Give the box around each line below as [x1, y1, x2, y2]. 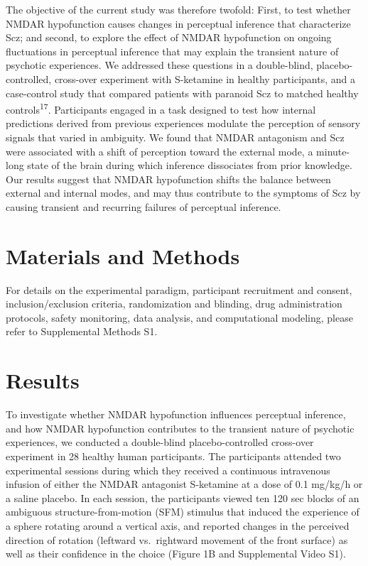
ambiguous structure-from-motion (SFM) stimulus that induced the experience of [6, 504, 359, 519]
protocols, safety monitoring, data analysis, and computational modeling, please [6, 310, 353, 325]
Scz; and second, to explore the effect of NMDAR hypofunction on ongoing [6, 30, 332, 45]
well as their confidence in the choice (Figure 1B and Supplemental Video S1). [6, 546, 346, 561]
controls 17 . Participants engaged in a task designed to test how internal [6, 100, 316, 116]
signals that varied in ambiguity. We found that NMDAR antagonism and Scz [6, 130, 345, 144]
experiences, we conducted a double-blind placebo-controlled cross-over [6, 435, 314, 450]
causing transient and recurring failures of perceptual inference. [6, 199, 281, 214]
